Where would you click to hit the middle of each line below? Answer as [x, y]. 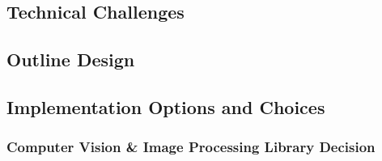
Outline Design [71, 59]
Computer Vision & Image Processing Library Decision [191, 147]
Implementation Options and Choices [166, 106]
